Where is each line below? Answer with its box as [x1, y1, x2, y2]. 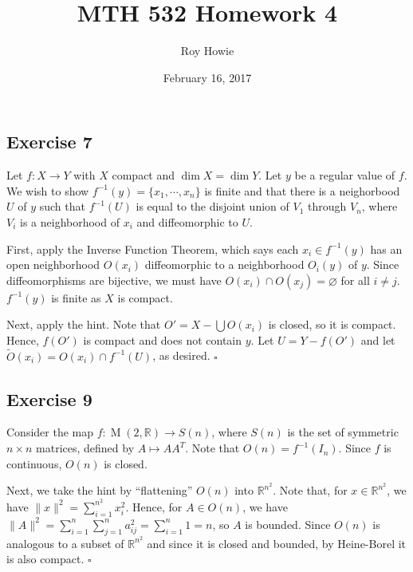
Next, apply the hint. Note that [6, 316, 161, 333]
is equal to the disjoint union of [136, 198, 289, 215]
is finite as [51, 289, 101, 306]
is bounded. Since [245, 515, 331, 532]
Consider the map [6, 424, 94, 440]
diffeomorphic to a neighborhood [144, 256, 305, 273]
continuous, [6, 455, 62, 471]
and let [360, 331, 395, 348]
